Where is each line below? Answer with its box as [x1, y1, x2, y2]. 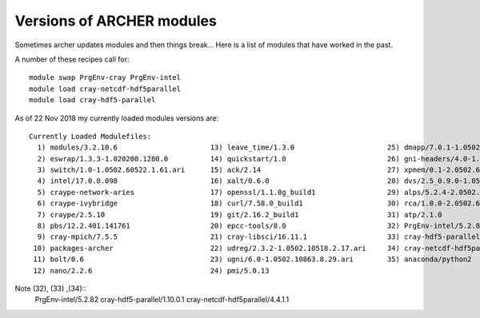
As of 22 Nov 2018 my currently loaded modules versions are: [14, 113, 219, 123]
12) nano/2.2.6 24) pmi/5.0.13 [33, 266, 270, 275]
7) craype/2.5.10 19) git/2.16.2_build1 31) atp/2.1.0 [37, 210, 443, 219]
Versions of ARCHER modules [14, 12, 218, 30]
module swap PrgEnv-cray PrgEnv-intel [29, 73, 182, 82]
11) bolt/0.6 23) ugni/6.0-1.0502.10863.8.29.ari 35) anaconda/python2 [33, 255, 472, 264]
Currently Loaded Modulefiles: [29, 132, 152, 141]
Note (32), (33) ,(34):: [14, 284, 87, 293]
